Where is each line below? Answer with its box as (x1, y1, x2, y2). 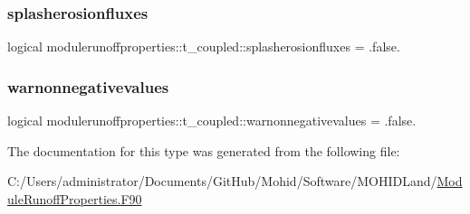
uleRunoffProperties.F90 (7, 189, 142, 208)
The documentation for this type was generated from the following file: (7, 141, 400, 160)
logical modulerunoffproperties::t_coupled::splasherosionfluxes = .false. (7, 37, 400, 56)
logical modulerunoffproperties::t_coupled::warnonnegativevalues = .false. (7, 111, 417, 130)
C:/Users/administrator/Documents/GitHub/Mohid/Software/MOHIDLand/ (7, 172, 437, 191)
